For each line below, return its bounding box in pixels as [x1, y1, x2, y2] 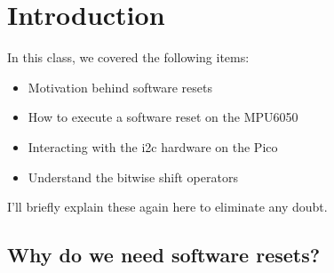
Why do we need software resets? [7, 241, 321, 269]
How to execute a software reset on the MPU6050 [28, 108, 298, 126]
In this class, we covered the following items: [7, 48, 250, 67]
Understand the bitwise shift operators [28, 167, 238, 186]
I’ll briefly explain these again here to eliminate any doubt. [7, 197, 328, 216]
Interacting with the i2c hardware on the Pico [28, 137, 278, 156]
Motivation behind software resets [28, 77, 212, 96]
